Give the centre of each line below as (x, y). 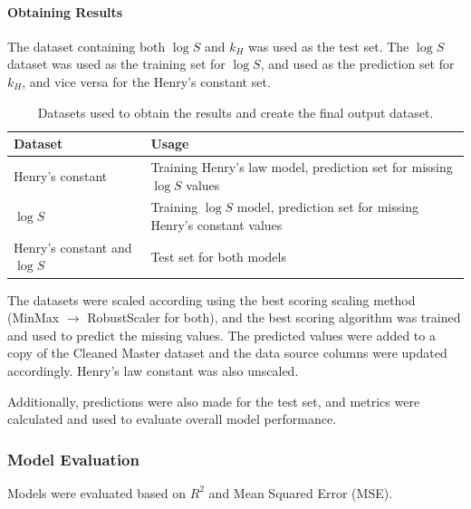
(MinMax (34, 317)
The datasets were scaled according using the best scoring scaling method (211, 299)
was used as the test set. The (329, 46)
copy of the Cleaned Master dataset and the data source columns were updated (227, 353)
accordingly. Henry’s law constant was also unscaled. (153, 370)
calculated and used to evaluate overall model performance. (172, 419)
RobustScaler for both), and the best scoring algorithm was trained (274, 317)
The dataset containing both (87, 46)
